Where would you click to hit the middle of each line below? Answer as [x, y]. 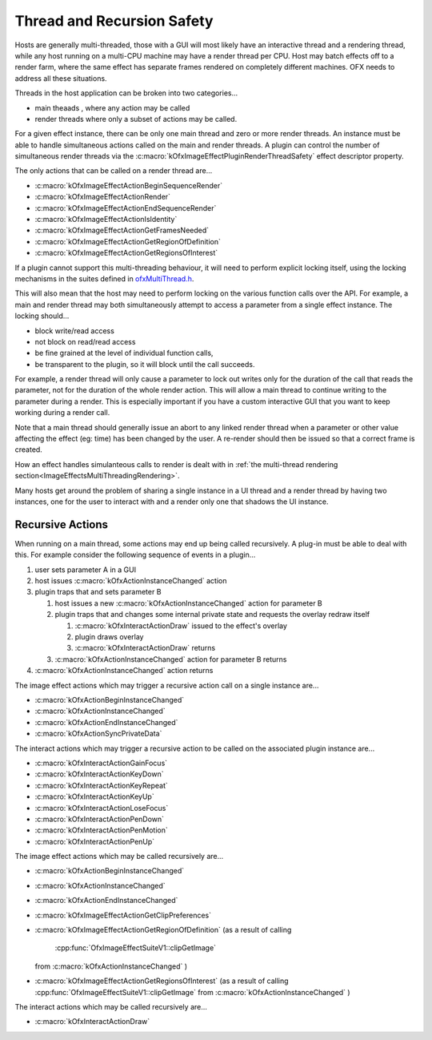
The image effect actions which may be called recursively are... [119, 857]
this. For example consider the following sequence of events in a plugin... [135, 555]
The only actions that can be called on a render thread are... [114, 171]
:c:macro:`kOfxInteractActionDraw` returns [145, 648]
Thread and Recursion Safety [114, 21]
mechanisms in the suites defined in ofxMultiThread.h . [104, 278]
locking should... [42, 316]
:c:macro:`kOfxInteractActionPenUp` [95, 841]
